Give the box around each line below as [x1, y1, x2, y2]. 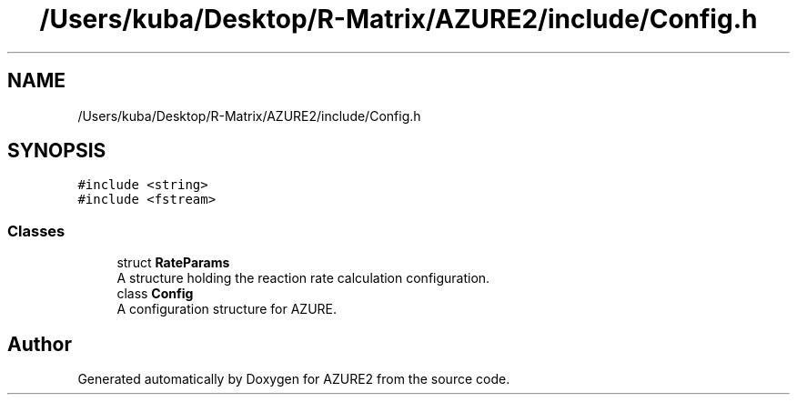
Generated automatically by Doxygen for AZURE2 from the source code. [77, 371, 510, 387]
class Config [116, 286, 194, 302]
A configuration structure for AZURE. [116, 301, 338, 317]
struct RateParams [116, 255, 230, 271]
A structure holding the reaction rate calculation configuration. [116, 270, 490, 286]
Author [7, 332, 72, 356]
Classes [7, 221, 66, 240]
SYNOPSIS [7, 139, 106, 163]
